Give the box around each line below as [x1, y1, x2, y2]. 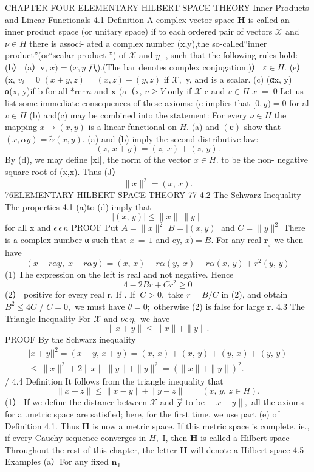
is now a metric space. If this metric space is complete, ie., [92, 419, 310, 432]
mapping [5, 120, 37, 133]
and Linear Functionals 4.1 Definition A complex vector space [5, 13, 235, 26]
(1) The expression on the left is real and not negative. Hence [5, 267, 234, 280]
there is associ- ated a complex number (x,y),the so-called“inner [29, 36, 267, 49]
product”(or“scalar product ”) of [5, 49, 126, 61]
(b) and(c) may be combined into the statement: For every [29, 108, 247, 121]
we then [274, 233, 304, 245]
